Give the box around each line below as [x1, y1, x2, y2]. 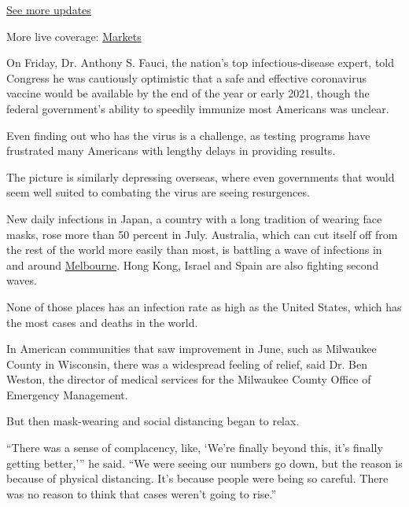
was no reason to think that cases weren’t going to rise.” [6, 485, 277, 501]
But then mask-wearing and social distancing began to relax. [6, 413, 300, 429]
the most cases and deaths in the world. [6, 314, 198, 330]
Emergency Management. [6, 386, 128, 402]
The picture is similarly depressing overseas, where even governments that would [6, 168, 395, 185]
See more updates [6, 2, 91, 17]
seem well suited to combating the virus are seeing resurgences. [6, 184, 310, 200]
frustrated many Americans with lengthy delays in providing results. [6, 142, 336, 159]
